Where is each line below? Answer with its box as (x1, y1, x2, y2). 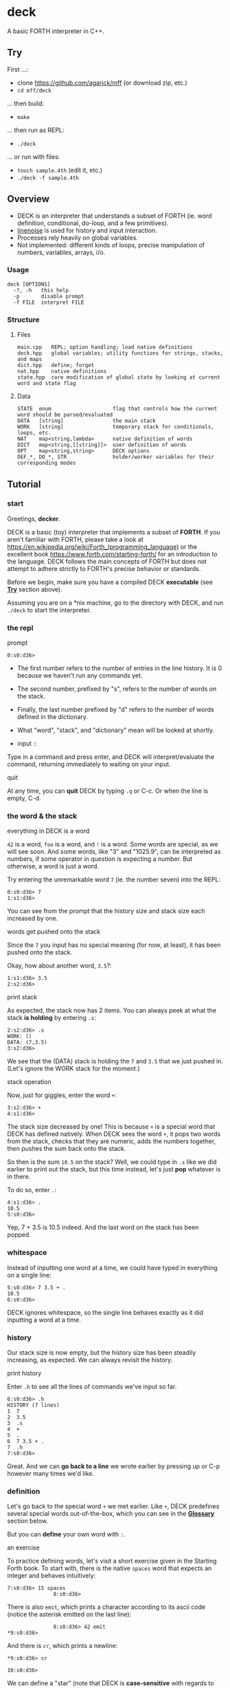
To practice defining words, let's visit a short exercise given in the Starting (7, 1557, 218, 1565)
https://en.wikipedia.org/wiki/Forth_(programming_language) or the (7, 542, 198, 551)
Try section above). (7, 585, 63, 593)
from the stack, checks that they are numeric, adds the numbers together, (7, 1137, 216, 1145)
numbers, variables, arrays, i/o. (16, 248, 106, 256)
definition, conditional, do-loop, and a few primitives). (16, 218, 169, 227)
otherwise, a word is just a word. (7, 862, 100, 871)
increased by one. (7, 914, 58, 923)
